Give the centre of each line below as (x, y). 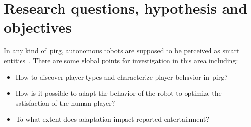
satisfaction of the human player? (65, 102)
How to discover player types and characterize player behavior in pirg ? (121, 76)
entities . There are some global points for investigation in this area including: (121, 60)
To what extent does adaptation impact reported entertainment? (112, 119)
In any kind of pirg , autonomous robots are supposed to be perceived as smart (122, 51)
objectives (38, 27)
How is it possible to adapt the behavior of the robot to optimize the (118, 93)
